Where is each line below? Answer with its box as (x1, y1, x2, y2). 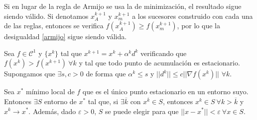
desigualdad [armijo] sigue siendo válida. (4, 31, 127, 42)
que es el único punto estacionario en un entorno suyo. (82, 86, 249, 97)
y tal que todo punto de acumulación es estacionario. (79, 58, 240, 68)
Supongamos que (4, 68, 55, 79)
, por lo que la (177, 20, 220, 31)
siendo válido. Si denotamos (4, 10, 89, 21)
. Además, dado (28, 106, 76, 116)
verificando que (140, 48, 187, 58)
